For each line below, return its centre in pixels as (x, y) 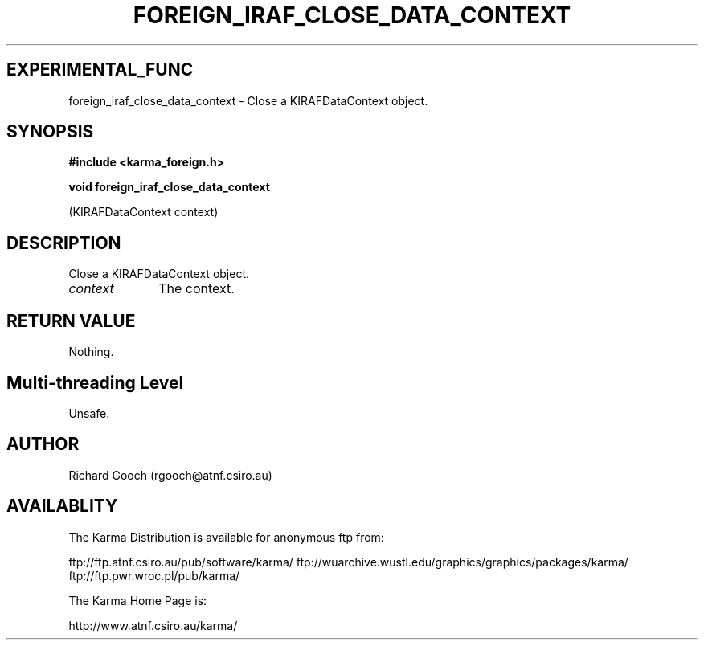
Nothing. (91, 352)
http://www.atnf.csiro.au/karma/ (153, 625)
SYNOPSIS (50, 132)
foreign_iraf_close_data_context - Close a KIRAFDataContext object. (248, 100)
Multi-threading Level (95, 382)
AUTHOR (43, 444)
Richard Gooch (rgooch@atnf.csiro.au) (170, 475)
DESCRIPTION (64, 243)
